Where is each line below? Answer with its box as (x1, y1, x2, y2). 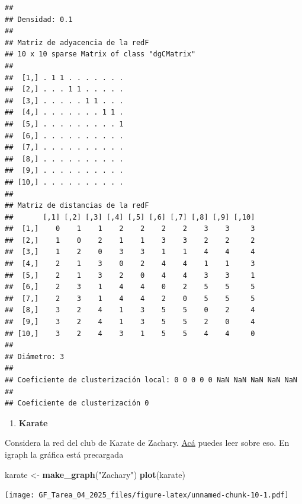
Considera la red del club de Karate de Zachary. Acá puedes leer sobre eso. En (5, 436, 290, 449)
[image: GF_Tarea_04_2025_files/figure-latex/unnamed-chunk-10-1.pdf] (5, 491, 289, 500)
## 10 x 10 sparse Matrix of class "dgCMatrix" (5, 50, 196, 59)
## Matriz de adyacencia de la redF (5, 38, 149, 47)
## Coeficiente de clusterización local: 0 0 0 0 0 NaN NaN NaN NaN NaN (5, 376, 297, 384)
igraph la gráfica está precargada (5, 448, 124, 460)
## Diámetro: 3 (5, 352, 65, 361)
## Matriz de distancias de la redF (5, 201, 149, 210)
